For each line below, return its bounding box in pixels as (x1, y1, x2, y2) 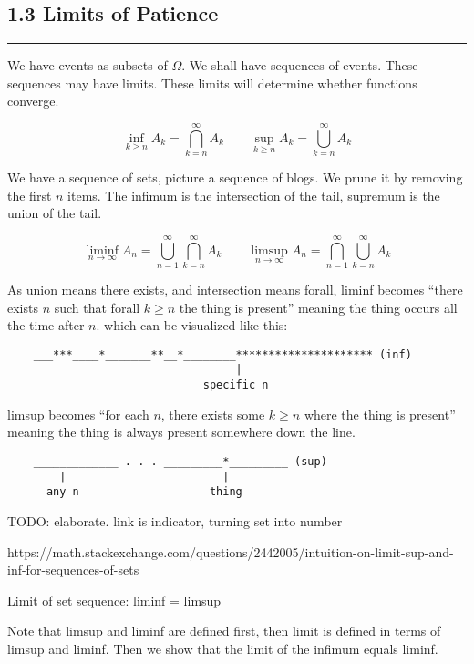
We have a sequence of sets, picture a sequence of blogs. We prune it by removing (7, 168, 463, 187)
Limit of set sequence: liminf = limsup (7, 590, 222, 609)
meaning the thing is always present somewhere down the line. (7, 422, 355, 441)
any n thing (46, 485, 242, 499)
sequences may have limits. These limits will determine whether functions (7, 73, 417, 92)
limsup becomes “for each (7, 404, 149, 423)
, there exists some (160, 404, 265, 423)
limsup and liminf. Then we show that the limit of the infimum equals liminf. (7, 638, 438, 658)
